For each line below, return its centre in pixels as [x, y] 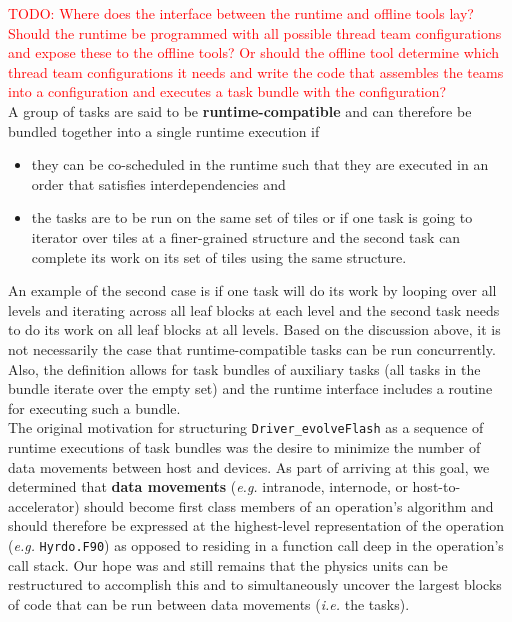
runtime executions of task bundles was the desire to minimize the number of [244, 446]
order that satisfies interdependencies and [158, 183]
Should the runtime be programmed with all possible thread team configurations [255, 32]
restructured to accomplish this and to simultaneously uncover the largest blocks [255, 584]
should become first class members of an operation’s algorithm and [289, 505]
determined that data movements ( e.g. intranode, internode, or [208, 486]
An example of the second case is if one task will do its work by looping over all [252, 290]
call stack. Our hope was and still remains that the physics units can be [228, 564]
